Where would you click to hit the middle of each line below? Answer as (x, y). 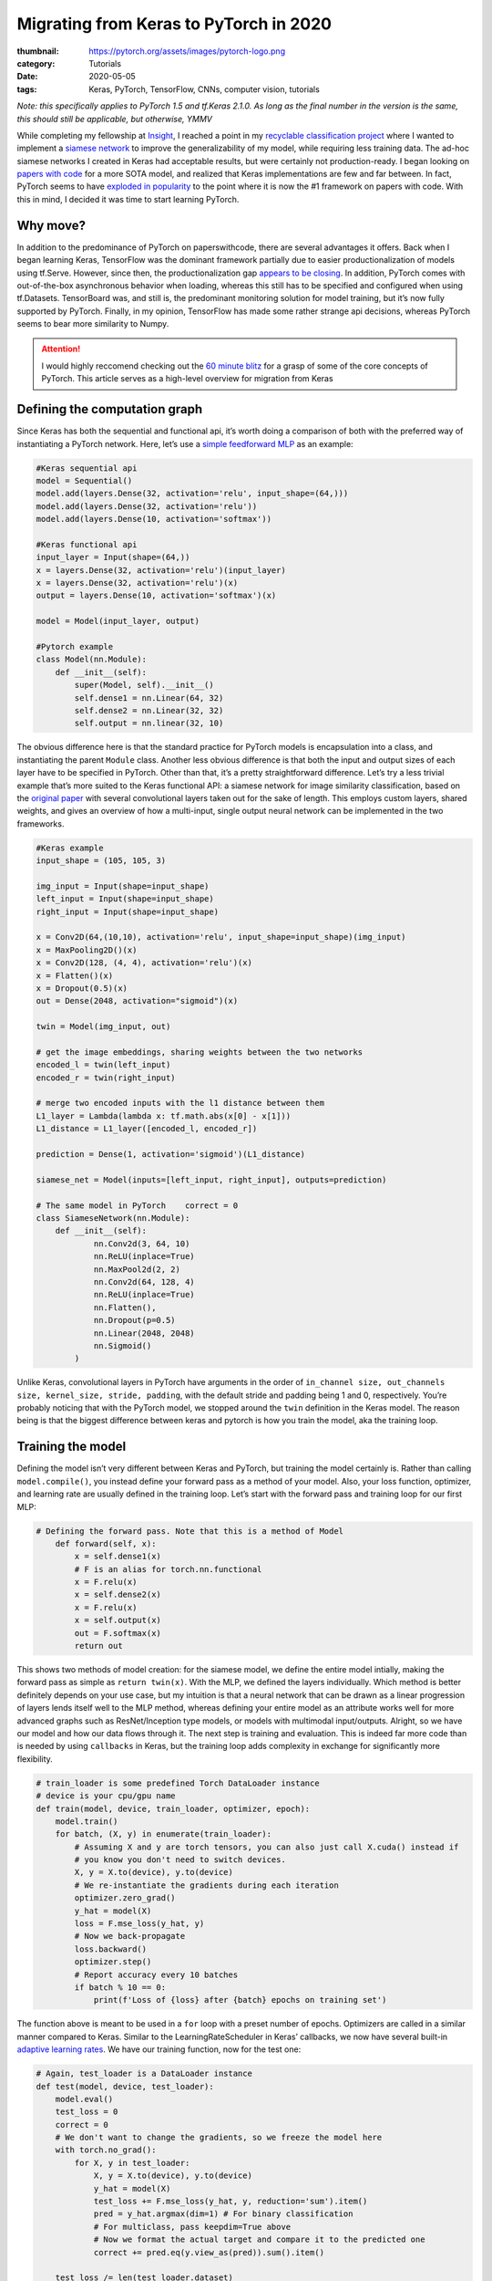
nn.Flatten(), (125, 1307)
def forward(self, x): (106, 1543)
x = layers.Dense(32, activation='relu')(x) (137, 583)
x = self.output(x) (118, 1620)
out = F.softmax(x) (118, 1633)
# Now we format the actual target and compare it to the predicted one (259, 2239)
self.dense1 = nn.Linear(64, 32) (149, 698)
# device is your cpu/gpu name (106, 1796)
